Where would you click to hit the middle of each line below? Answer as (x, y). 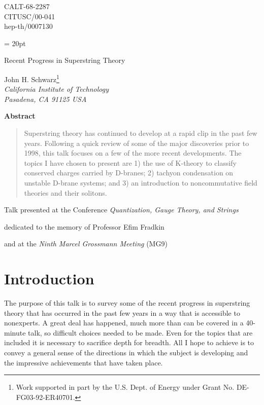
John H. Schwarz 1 (32, 78)
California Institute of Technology (56, 89)
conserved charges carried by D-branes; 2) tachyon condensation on (129, 173)
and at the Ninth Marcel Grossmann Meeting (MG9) (86, 244)
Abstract (20, 116)
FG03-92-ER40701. (45, 397)
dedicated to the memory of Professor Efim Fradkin (84, 226)
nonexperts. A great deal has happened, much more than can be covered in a (124, 323)
